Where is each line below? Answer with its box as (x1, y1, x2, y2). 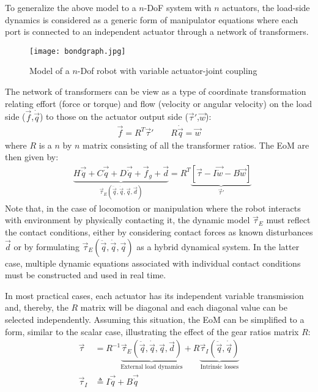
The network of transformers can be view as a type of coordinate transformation (5, 85, 306, 98)
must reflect (266, 213, 311, 226)
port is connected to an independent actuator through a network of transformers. (5, 25, 309, 38)
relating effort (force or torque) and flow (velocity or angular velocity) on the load (5, 97, 312, 109)
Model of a (29, 64, 70, 77)
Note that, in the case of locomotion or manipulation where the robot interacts (5, 201, 301, 214)
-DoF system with (144, 1, 212, 13)
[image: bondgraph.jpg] (29, 46, 126, 56)
